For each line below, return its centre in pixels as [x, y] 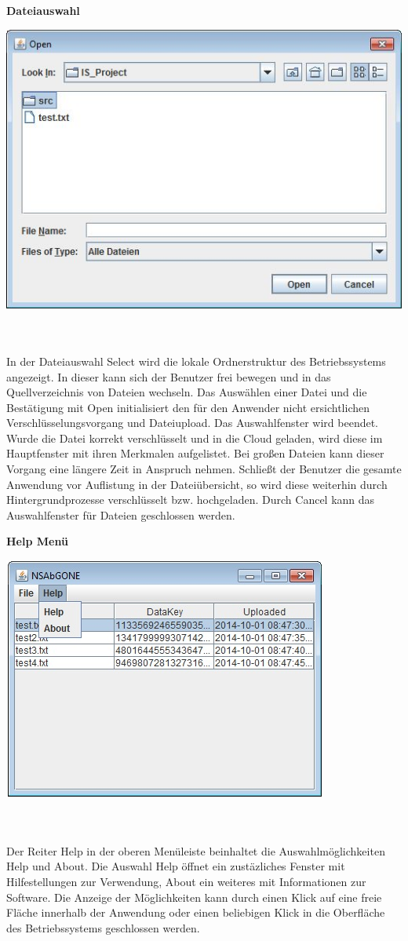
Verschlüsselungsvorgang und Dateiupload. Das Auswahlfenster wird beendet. [193, 423]
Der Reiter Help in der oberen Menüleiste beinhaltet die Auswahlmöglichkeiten [196, 850]
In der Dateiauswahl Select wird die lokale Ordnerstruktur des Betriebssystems [196, 361]
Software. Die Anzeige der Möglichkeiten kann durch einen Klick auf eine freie [194, 897]
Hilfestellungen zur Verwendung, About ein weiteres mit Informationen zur [186, 881]
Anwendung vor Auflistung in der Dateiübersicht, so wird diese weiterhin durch [197, 484]
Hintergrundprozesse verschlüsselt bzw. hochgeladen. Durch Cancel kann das [191, 500]
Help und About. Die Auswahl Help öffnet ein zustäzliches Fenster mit [176, 866]
